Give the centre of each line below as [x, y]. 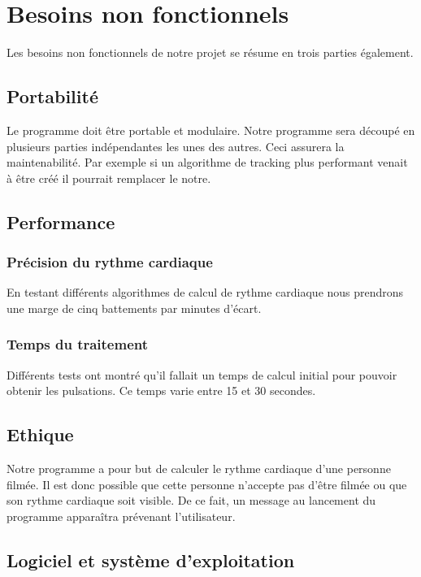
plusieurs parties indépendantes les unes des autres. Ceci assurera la [176, 146]
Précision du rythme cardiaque [110, 262]
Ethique [40, 434]
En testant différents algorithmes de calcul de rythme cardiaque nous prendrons [205, 292]
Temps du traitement [78, 344]
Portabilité [52, 96]
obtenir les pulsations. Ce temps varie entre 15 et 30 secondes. [161, 390]
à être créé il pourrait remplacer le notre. [109, 178]
